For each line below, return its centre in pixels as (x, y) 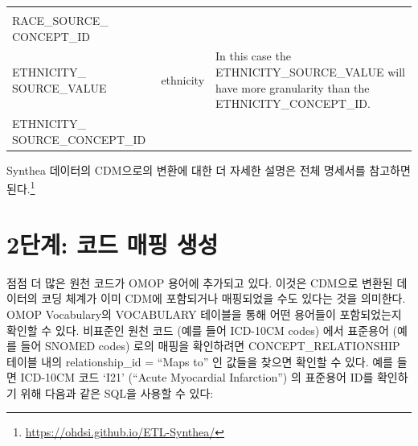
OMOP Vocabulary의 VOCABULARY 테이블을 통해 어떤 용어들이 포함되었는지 (204, 314)
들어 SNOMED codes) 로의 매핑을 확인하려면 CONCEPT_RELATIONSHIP (210, 346)
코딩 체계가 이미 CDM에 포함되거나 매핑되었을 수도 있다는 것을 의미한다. (223, 298)
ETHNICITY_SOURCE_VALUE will (310, 72)
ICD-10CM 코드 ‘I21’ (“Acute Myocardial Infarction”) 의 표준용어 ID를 (197, 377)
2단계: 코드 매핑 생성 (113, 244)
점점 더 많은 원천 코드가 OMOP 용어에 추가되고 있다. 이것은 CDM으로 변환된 (200, 282)
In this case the (253, 56)
